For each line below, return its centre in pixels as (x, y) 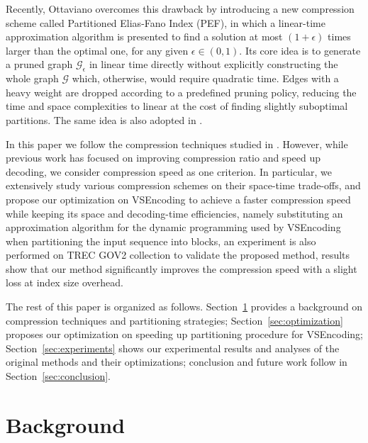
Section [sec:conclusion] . (58, 376)
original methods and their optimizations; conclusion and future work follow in (177, 362)
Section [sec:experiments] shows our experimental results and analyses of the (173, 348)
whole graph (32, 78)
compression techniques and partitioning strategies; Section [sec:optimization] (174, 320)
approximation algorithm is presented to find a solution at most (144, 37)
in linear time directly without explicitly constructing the (213, 64)
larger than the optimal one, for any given (97, 50)
